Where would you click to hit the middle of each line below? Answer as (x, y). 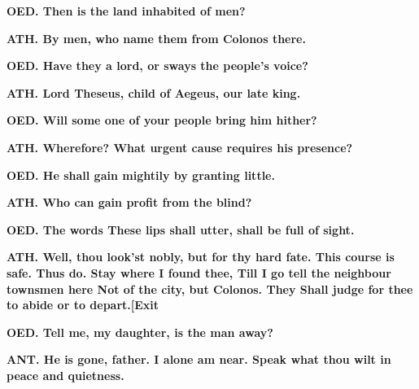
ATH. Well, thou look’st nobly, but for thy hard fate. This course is (201, 257)
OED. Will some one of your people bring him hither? (162, 120)
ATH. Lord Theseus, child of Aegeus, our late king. (154, 92)
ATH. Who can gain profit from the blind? (129, 202)
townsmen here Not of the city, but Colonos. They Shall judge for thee (210, 288)
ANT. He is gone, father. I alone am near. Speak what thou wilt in (199, 359)
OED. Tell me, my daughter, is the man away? (140, 332)
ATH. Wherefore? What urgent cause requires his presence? (180, 147)
